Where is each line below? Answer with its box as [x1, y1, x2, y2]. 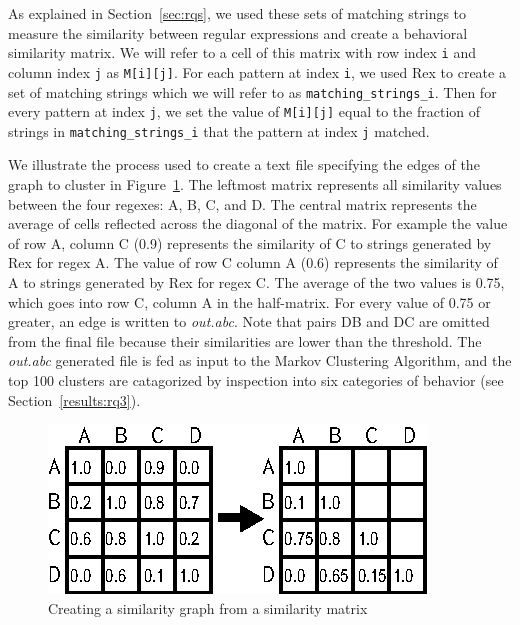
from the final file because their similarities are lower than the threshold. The [8, 330, 482, 351]
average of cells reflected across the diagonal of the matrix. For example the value [8, 213, 508, 234]
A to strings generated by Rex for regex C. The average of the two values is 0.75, [8, 272, 505, 293]
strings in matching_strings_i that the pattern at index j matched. [8, 120, 430, 141]
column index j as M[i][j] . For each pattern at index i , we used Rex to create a [8, 61, 506, 82]
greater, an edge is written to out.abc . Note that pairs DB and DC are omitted [8, 311, 490, 332]
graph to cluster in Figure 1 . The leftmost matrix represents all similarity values [8, 174, 502, 195]
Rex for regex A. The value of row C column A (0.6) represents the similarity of [8, 252, 498, 273]
